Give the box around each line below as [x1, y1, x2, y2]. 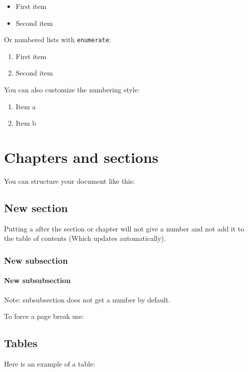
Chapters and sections [4, 147, 159, 167]
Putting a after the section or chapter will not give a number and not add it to [4, 223, 245, 233]
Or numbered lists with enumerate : [4, 34, 111, 45]
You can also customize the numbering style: [4, 84, 140, 95]
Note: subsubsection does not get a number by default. [4, 294, 170, 304]
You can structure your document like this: [4, 175, 135, 186]
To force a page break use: [4, 311, 84, 321]
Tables [4, 335, 38, 351]
